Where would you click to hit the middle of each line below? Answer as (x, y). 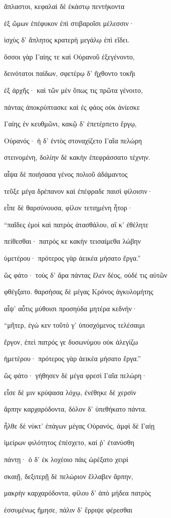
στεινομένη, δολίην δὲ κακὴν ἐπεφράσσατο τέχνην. (77, 157)
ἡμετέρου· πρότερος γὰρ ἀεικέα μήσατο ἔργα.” (73, 358)
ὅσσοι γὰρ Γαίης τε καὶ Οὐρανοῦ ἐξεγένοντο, (70, 56)
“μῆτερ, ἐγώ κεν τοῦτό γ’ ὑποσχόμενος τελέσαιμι (75, 325)
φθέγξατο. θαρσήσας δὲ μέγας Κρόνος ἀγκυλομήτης (79, 291)
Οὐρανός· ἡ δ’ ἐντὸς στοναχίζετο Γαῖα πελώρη (73, 140)
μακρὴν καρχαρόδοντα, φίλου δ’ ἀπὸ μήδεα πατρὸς (78, 493)
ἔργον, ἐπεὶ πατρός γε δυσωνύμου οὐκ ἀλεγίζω (71, 341)
